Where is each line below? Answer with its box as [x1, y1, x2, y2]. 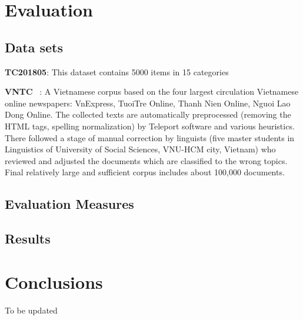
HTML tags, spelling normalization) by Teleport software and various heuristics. [5, 119, 295, 132]
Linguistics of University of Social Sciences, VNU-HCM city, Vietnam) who [5, 143, 276, 155]
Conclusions [5, 269, 103, 294]
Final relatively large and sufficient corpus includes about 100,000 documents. [5, 166, 285, 178]
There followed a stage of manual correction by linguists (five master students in [5, 131, 295, 144]
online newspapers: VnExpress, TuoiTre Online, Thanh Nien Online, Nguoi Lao [5, 96, 291, 109]
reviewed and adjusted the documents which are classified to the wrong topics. [5, 154, 288, 166]
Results [5, 229, 51, 248]
